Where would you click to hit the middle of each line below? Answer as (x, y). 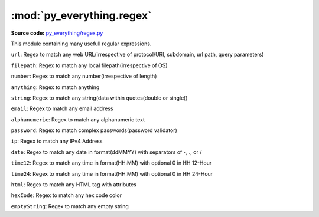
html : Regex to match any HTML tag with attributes (74, 185)
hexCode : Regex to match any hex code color (66, 195)
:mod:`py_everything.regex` (81, 15)
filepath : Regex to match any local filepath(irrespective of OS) (89, 65)
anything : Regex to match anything (55, 87)
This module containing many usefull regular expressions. (81, 44)
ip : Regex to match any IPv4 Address (57, 141)
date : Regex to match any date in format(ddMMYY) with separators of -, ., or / (106, 152)
